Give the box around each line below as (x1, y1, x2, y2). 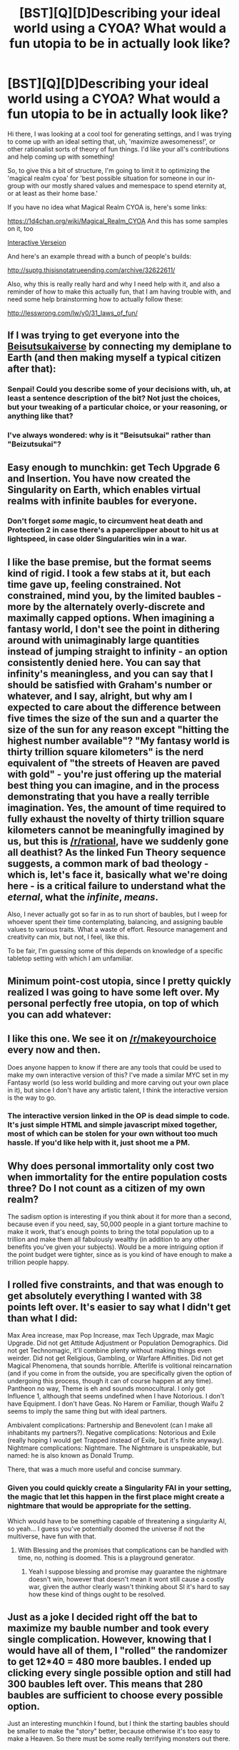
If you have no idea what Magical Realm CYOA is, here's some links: (7, 202, 207, 212)
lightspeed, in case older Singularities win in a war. (7, 534, 187, 544)
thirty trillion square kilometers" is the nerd (7, 745, 204, 758)
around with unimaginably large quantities (7, 634, 200, 646)
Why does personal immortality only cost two (7, 1160, 215, 1172)
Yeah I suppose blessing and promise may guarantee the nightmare (28, 1567, 227, 1576)
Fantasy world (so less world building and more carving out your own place (7, 1078, 229, 1087)
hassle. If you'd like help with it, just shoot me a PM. (7, 1138, 190, 1148)
